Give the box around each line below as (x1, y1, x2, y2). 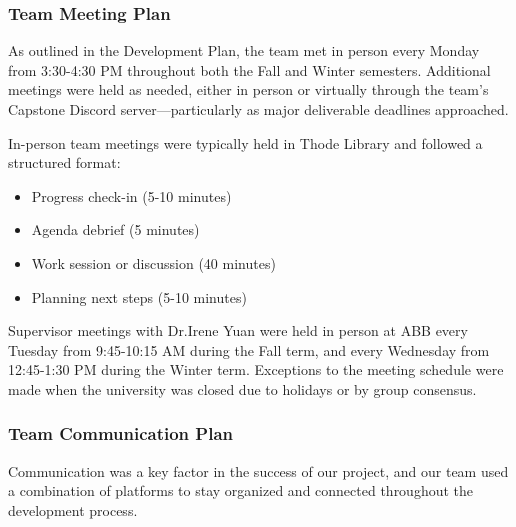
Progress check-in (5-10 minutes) (31, 185, 232, 206)
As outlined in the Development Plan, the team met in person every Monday (8, 40, 480, 61)
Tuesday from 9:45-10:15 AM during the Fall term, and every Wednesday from (8, 339, 490, 360)
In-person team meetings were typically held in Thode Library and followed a (8, 132, 483, 153)
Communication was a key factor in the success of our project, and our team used (8, 460, 509, 481)
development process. (8, 499, 138, 520)
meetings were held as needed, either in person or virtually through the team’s (8, 79, 489, 100)
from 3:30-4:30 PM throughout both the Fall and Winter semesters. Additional (8, 59, 491, 80)
